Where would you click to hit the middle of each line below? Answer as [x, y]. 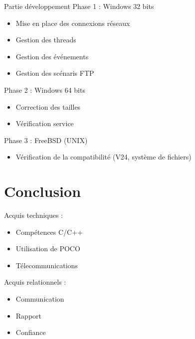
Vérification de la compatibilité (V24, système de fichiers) [103, 157]
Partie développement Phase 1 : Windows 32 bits [79, 6]
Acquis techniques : [33, 215]
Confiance [31, 332]
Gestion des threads [46, 40]
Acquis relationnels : [35, 282]
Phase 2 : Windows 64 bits [45, 89]
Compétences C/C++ [49, 232]
